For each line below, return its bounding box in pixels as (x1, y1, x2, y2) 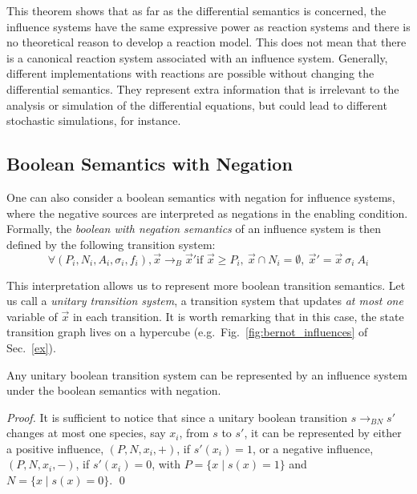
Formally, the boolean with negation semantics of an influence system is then (6, 220, 381, 237)
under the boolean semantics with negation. (6, 382, 221, 399)
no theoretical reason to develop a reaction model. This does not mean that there (6, 34, 407, 50)
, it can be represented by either (244, 424, 402, 441)
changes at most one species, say (6, 424, 166, 441)
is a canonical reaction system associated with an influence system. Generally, (6, 49, 388, 66)
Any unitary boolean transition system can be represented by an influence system (6, 366, 407, 383)
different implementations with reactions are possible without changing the (6, 65, 374, 82)
